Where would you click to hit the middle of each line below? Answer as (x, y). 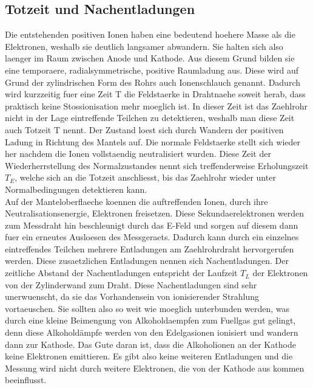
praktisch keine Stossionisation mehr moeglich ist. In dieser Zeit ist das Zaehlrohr (156, 106)
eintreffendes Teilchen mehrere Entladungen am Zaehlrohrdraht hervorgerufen (150, 248)
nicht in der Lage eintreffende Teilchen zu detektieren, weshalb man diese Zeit (150, 118)
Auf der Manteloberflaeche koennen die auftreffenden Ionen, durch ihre (136, 201)
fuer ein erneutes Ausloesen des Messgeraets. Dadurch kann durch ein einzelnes (152, 237)
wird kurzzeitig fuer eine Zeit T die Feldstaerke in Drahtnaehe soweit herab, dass (155, 94)
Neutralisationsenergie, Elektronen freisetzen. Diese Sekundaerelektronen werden (154, 213)
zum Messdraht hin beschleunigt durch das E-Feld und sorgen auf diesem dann (152, 225)
